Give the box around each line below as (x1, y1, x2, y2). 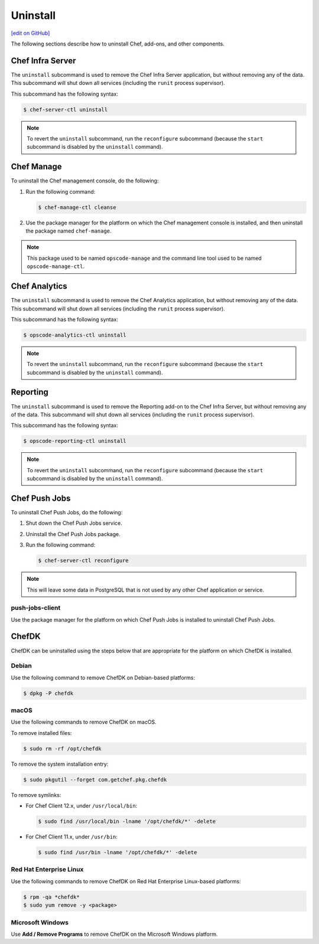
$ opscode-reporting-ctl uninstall (23, 437, 126, 445)
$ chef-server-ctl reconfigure (38, 557, 129, 564)
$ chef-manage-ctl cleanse (38, 204, 116, 211)
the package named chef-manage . (25, 227, 112, 234)
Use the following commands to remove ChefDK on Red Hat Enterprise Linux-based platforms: (11, 877, 242, 885)
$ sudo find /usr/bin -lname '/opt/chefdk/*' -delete (38, 849, 197, 856)
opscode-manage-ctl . (27, 263, 85, 270)
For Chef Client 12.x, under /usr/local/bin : (25, 802, 138, 809)
